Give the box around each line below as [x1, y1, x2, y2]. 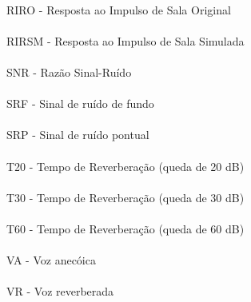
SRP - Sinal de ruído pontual [6, 126, 149, 143]
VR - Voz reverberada [6, 283, 114, 300]
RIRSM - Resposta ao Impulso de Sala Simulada [6, 32, 245, 49]
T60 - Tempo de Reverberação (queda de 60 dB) [6, 220, 245, 236]
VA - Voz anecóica [6, 252, 96, 268]
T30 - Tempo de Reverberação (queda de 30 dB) [6, 189, 245, 205]
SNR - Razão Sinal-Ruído [6, 63, 132, 80]
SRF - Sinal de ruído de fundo [6, 95, 154, 112]
